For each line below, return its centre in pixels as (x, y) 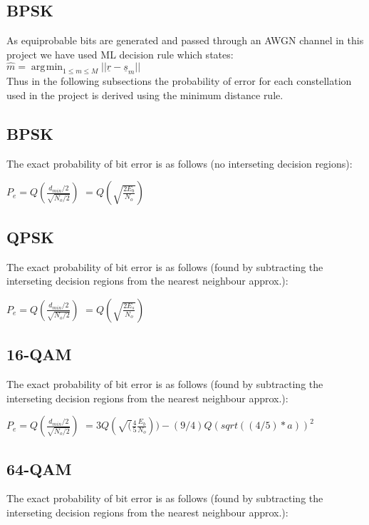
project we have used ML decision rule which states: (120, 54)
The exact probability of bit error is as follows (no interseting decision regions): (180, 163)
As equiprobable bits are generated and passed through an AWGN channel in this (185, 40)
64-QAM (39, 468)
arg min (47, 67)
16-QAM (39, 354)
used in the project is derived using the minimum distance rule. (145, 95)
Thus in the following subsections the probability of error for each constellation (179, 81)
